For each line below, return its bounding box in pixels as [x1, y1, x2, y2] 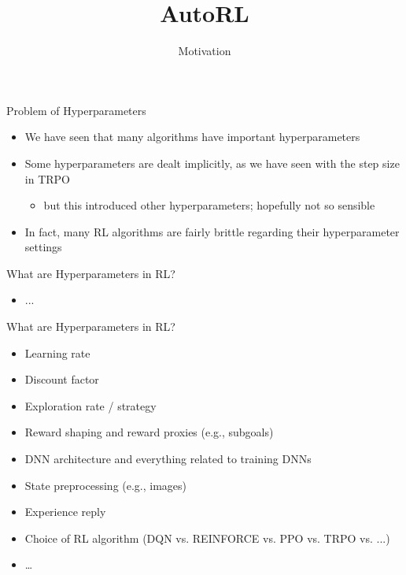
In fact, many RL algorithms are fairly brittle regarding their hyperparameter [24, 223, 400, 239]
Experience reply [24, 503, 106, 520]
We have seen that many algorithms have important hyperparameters [24, 128, 360, 145]
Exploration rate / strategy [24, 397, 157, 414]
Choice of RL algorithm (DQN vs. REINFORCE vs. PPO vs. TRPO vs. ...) [24, 529, 390, 546]
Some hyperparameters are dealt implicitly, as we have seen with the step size [24, 154, 400, 171]
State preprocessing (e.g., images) [24, 477, 187, 493]
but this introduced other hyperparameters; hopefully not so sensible [43, 197, 375, 213]
